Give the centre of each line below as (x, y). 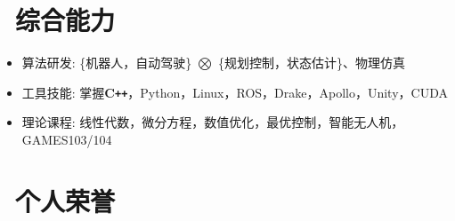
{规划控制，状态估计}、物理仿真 (311, 63)
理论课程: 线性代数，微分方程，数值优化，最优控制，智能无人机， (213, 122)
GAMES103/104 (67, 139)
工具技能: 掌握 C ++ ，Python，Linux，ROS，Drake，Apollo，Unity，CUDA (235, 92)
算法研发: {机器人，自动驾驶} (107, 63)
